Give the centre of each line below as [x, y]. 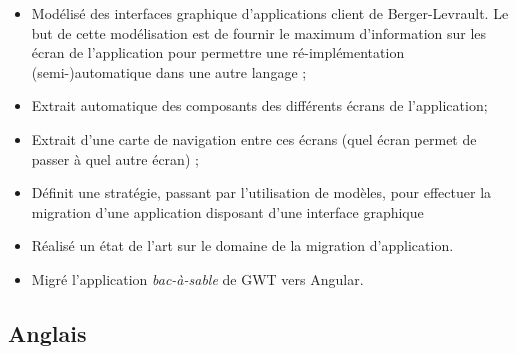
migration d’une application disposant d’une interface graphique [227, 211]
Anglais [47, 332]
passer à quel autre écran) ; [115, 158]
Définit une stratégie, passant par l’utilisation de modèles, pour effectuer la [261, 192]
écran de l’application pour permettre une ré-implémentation [218, 52]
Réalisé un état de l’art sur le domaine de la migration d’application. [242, 245]
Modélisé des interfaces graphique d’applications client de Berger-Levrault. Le [270, 13]
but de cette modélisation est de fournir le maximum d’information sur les [259, 32]
